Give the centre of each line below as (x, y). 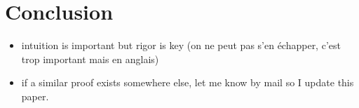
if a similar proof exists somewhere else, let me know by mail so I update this (188, 82)
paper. (35, 96)
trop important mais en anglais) (90, 59)
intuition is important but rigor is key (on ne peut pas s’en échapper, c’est (181, 45)
